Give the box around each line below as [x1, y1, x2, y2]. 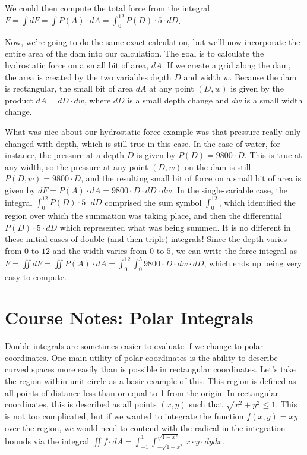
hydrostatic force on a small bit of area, [5, 59, 149, 71]
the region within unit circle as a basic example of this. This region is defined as [5, 375, 296, 387]
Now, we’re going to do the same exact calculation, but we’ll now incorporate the [5, 35, 300, 48]
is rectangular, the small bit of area [5, 82, 134, 95]
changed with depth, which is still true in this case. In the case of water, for [5, 137, 281, 149]
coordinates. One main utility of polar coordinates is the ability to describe [5, 351, 278, 363]
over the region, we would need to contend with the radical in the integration [5, 421, 286, 434]
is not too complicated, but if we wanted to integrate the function [5, 410, 244, 422]
